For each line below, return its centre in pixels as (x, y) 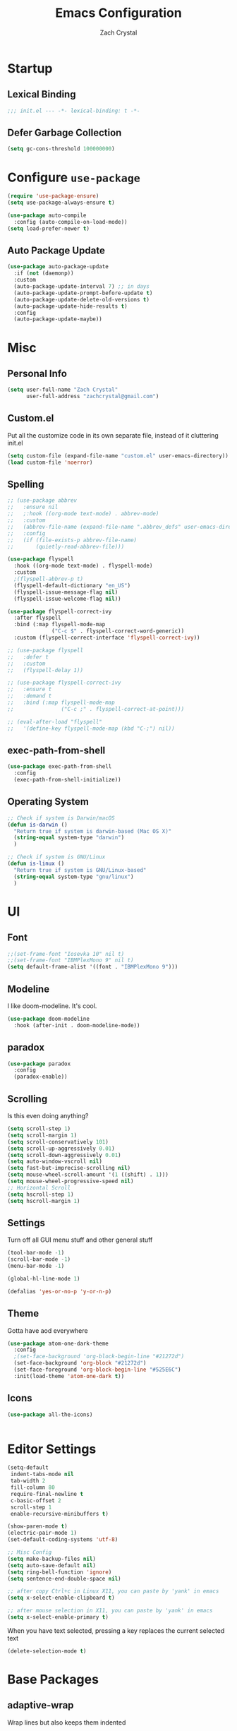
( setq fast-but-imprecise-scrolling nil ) (69, 1168)
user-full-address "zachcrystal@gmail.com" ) (92, 397)
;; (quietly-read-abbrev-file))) (66, 546)
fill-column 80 (32, 1487)
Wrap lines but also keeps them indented (67, 1722)
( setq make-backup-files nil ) (52, 1559)
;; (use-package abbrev (42, 501)
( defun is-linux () (36, 864)
